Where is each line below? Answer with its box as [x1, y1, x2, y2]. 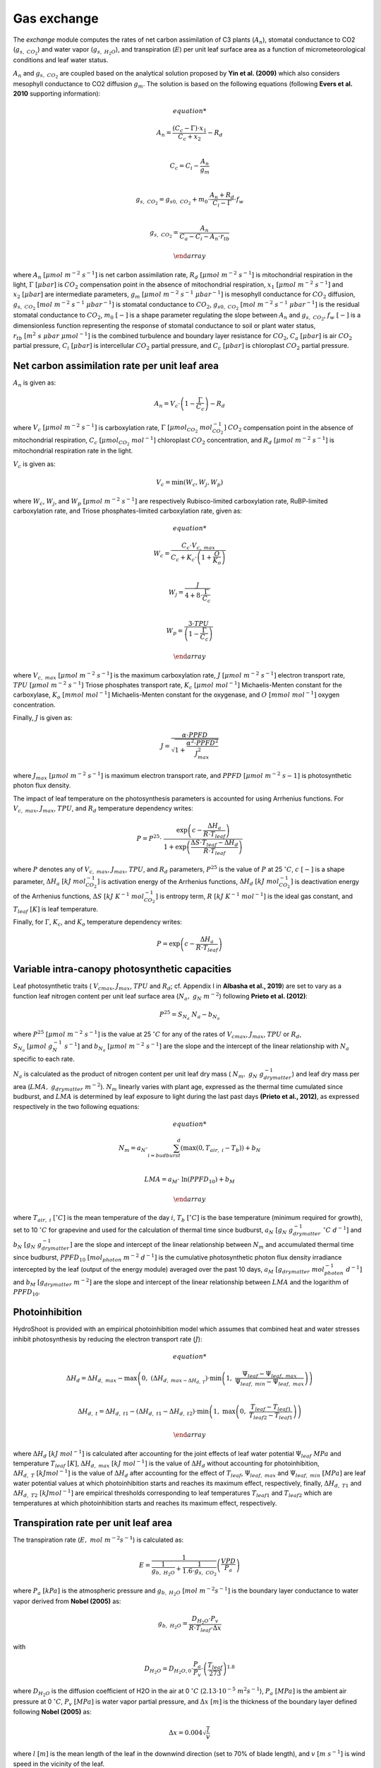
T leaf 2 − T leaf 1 [248, 1411, 293, 1421]
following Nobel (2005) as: [13, 1707, 92, 1716]
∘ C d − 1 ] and [323, 1224, 362, 1234]
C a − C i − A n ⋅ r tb [179, 232, 230, 242]
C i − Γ [212, 199, 232, 209]
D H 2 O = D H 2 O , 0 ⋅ [144, 1665, 194, 1675]
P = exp [156, 940, 181, 948]
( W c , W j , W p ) [183, 478, 224, 488]
